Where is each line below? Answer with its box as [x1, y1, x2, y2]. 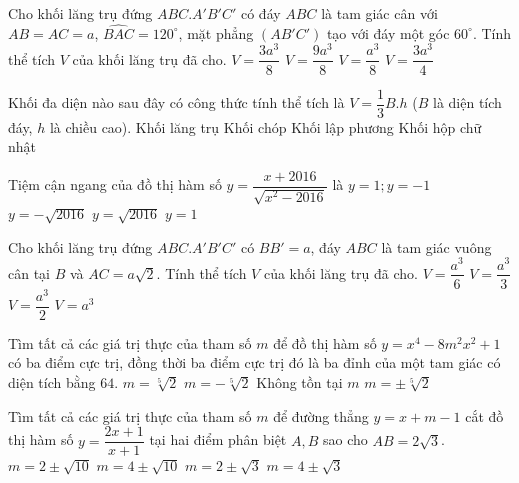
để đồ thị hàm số [273, 332, 377, 353]
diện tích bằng [8, 371, 96, 392]
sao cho [323, 429, 368, 450]
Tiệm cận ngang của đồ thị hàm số [8, 174, 222, 195]
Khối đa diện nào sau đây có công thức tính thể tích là [8, 92, 345, 113]
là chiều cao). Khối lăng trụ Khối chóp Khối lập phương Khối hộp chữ [49, 116, 482, 137]
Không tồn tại [256, 371, 343, 392]
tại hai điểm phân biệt [149, 429, 287, 450]
